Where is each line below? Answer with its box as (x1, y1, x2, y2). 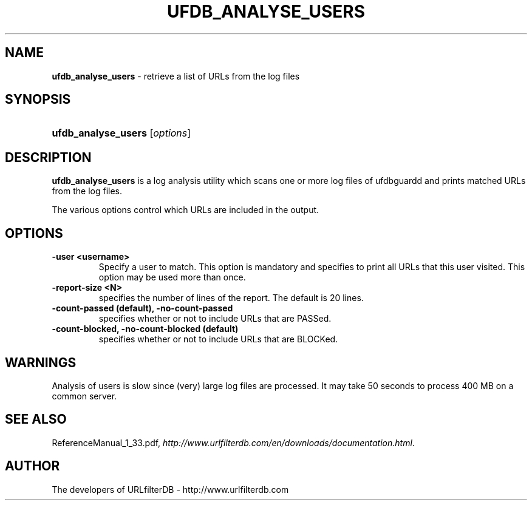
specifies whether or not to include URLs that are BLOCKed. (98, 334, 338, 345)
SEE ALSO (5, 412, 67, 427)
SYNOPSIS (5, 92, 71, 107)
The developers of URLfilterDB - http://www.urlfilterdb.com (52, 484, 289, 495)
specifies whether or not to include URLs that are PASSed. (98, 313, 332, 324)
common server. (52, 390, 117, 401)
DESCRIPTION (5, 149, 92, 165)
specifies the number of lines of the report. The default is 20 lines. (98, 293, 364, 303)
